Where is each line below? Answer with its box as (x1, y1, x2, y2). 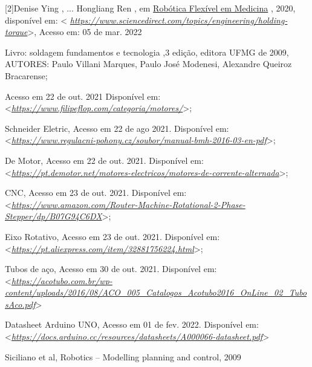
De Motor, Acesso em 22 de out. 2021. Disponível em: (5, 154, 204, 166)
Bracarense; (5, 69, 48, 82)
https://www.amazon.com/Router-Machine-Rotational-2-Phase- (11, 198, 245, 210)
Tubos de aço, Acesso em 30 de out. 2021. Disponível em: (5, 262, 217, 275)
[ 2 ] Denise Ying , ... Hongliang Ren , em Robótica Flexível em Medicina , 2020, (5, 2, 296, 14)
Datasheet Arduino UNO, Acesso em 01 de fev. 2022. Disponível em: (5, 318, 259, 331)
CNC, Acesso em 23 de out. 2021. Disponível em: (5, 186, 187, 199)
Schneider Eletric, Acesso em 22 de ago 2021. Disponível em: (5, 122, 229, 134)
